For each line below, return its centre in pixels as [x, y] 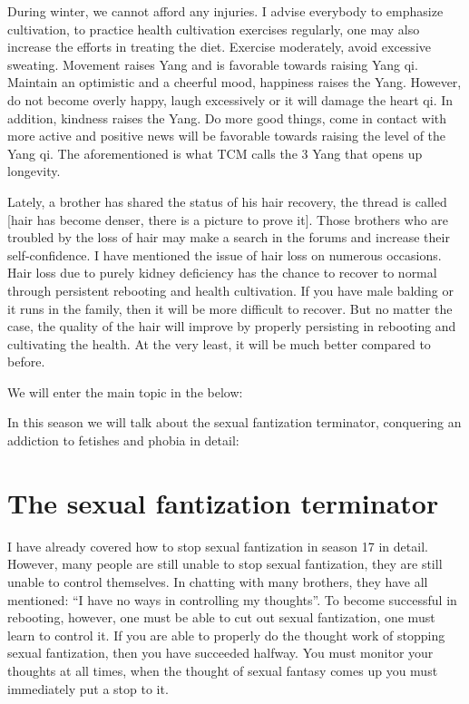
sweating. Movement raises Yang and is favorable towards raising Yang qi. [213, 64]
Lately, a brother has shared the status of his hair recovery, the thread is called [227, 201]
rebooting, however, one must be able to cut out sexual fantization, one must [221, 617]
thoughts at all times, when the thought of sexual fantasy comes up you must [223, 670]
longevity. [34, 171]
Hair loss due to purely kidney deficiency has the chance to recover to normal [222, 273]
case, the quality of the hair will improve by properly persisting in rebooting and [232, 326]
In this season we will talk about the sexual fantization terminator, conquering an [234, 422]
